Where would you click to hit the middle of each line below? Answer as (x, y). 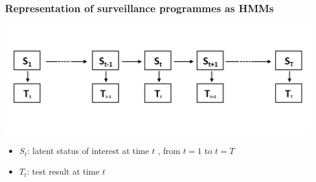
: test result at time (63, 171)
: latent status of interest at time (88, 151)
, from (169, 151)
